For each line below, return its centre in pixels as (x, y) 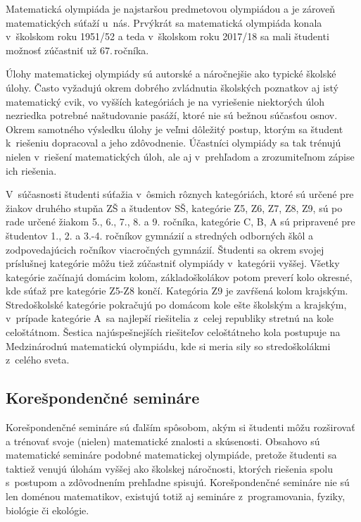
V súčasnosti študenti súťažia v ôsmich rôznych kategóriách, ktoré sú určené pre (180, 194)
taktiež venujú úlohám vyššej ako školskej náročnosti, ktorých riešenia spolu (169, 468)
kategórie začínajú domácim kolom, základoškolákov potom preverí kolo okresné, (179, 276)
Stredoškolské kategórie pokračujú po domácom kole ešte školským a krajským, (176, 304)
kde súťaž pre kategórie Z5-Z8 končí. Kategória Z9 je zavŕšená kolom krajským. (177, 291)
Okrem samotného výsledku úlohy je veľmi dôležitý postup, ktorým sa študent (175, 129)
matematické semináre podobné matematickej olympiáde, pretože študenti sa (171, 455)
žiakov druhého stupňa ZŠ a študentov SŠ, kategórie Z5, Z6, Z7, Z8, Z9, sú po (174, 207)
